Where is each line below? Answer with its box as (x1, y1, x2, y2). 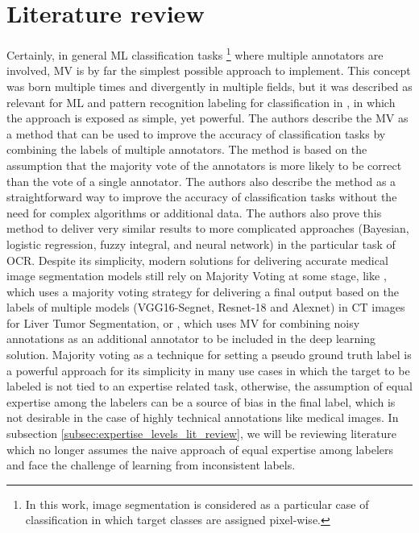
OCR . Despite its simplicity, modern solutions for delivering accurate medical (6, 251, 388, 268)
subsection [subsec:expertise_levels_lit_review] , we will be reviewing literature (6, 425, 397, 442)
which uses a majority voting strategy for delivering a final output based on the (6, 283, 399, 300)
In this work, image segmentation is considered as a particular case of (25, 495, 369, 512)
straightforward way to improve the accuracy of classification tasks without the (6, 188, 397, 205)
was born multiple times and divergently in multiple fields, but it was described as (6, 77, 413, 94)
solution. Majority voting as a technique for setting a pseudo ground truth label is (6, 346, 412, 363)
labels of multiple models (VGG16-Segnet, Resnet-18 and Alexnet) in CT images (6, 299, 405, 316)
